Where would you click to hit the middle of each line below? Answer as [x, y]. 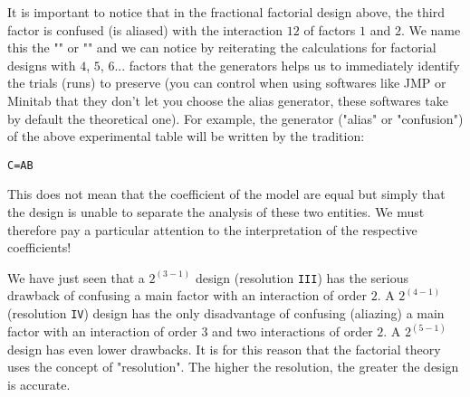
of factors [330, 29]
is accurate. [39, 384]
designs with [42, 65]
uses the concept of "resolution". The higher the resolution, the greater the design [233, 367]
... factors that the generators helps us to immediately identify [287, 65]
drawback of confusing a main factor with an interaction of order [187, 295]
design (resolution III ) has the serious [302, 277]
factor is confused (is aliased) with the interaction [145, 29]
